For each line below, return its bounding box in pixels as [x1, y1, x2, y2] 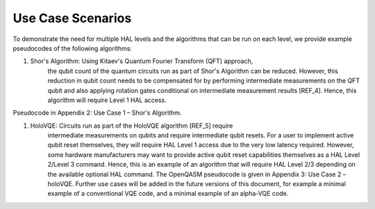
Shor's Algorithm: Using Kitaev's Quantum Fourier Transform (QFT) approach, [30, 57, 253, 65]
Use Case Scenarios [12, 10, 132, 26]
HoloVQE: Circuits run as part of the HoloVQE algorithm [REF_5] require [30, 122, 233, 130]
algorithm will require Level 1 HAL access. [47, 96, 167, 104]
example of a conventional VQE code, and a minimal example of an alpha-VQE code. [47, 190, 289, 198]
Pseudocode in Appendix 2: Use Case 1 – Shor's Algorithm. [12, 108, 182, 117]
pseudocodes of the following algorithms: [12, 44, 132, 52]
